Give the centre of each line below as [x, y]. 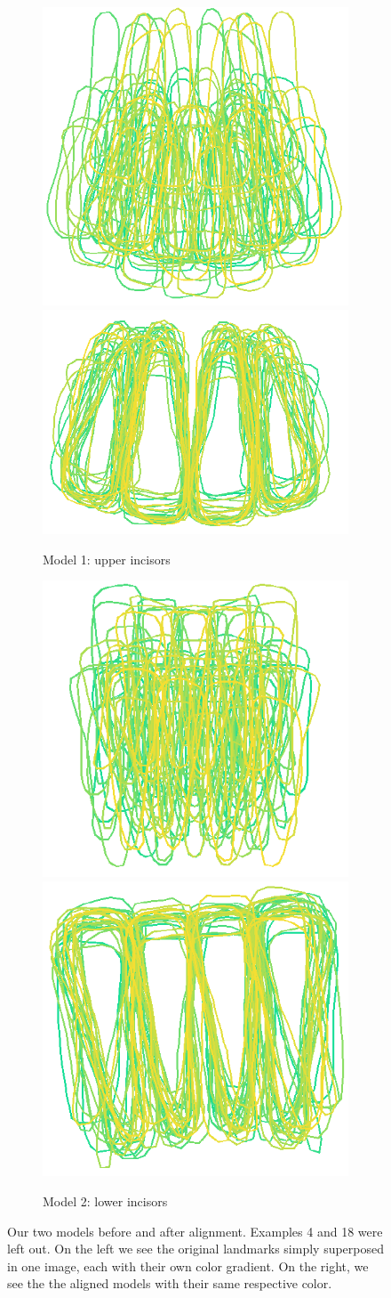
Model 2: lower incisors [105, 1201]
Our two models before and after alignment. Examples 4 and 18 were [195, 1231]
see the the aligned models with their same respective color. [170, 1283]
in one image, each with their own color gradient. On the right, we [188, 1266]
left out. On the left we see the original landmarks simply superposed [196, 1249]
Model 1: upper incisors [107, 559]
